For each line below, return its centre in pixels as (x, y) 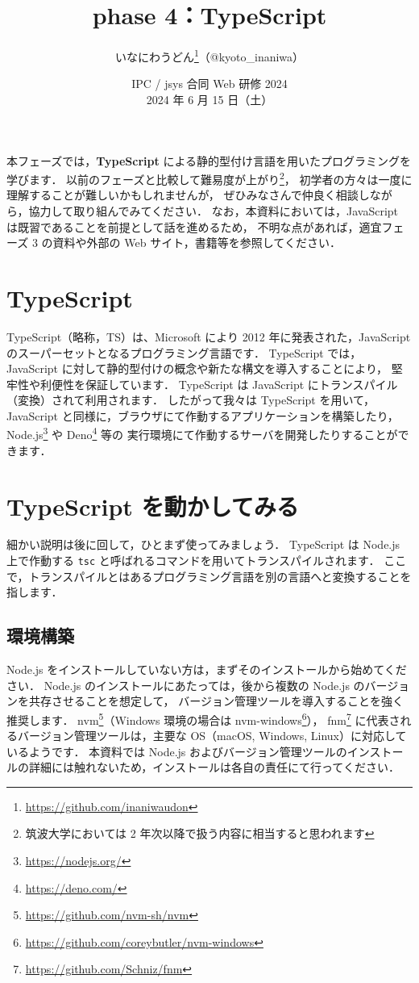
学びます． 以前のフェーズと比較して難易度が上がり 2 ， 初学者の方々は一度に (209, 178)
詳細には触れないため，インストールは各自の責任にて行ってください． (214, 767)
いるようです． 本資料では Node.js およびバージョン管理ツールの (177, 751)
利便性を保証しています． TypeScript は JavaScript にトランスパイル (219, 384)
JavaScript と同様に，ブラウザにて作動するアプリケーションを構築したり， (203, 415)
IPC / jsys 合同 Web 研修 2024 (209, 84)
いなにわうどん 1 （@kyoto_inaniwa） (209, 55)
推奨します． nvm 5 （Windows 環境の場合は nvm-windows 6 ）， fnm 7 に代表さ (203, 718)
